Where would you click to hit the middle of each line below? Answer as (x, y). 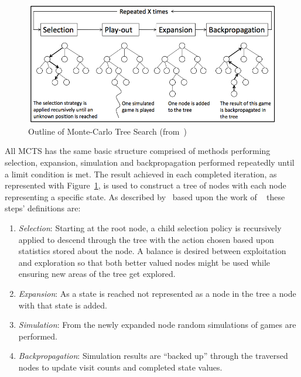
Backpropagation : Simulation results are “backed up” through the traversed (153, 356)
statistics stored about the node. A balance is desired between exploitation (152, 251)
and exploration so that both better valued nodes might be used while (144, 262)
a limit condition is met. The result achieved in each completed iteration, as (141, 174)
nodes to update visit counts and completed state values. (120, 367)
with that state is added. (63, 305)
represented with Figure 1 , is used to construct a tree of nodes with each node (146, 185)
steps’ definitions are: (43, 208)
